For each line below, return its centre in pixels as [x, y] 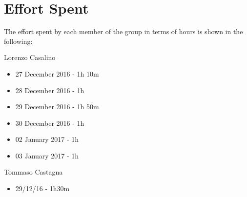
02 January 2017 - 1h [47, 139]
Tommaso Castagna [33, 172]
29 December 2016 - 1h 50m [57, 107]
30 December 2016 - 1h [50, 123]
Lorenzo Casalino [30, 57]
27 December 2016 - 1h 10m [57, 73]
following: [18, 41]
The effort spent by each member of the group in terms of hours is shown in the [123, 31]
